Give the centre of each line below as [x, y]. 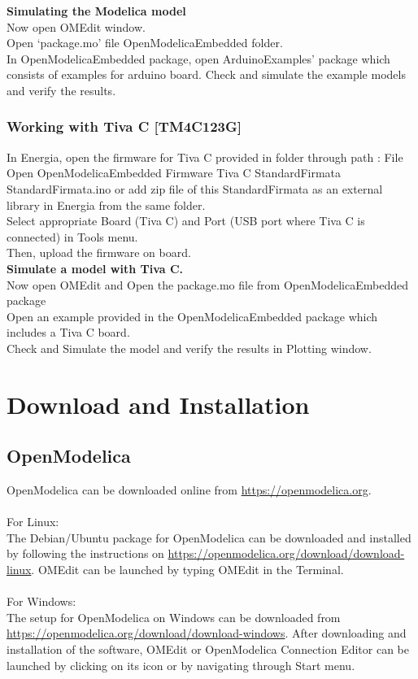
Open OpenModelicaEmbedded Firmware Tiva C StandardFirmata [174, 173]
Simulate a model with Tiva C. [95, 268]
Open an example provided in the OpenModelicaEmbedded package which [192, 316]
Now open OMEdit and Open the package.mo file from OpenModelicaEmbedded [207, 284]
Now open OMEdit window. [76, 26]
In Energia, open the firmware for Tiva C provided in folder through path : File [205, 157]
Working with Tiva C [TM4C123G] [124, 126]
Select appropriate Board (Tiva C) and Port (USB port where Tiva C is [186, 221]
